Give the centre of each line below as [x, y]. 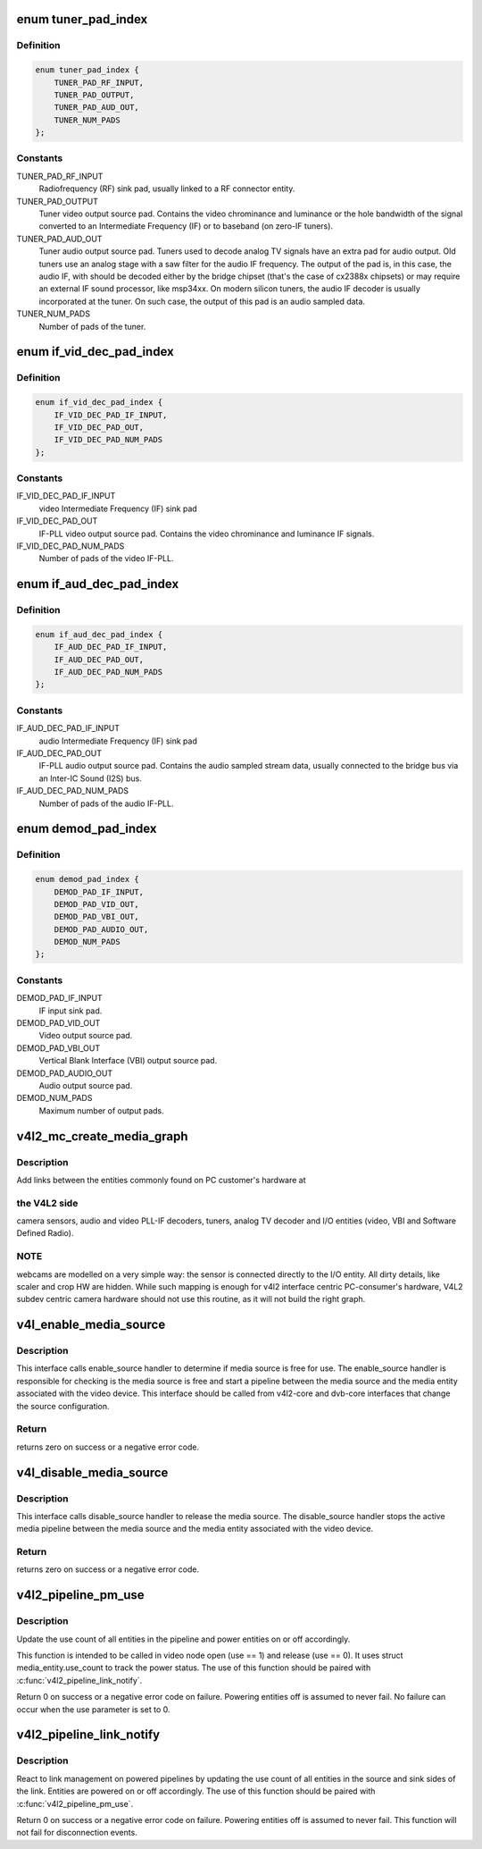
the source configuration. [63, 1406]
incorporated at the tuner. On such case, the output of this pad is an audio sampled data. [202, 301]
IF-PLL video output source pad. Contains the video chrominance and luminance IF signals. [207, 534]
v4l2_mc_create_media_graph [102, 1136]
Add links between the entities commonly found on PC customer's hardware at [162, 1180]
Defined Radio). [45, 1233]
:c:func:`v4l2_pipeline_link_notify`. [79, 1680]
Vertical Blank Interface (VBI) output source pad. [128, 1061]
